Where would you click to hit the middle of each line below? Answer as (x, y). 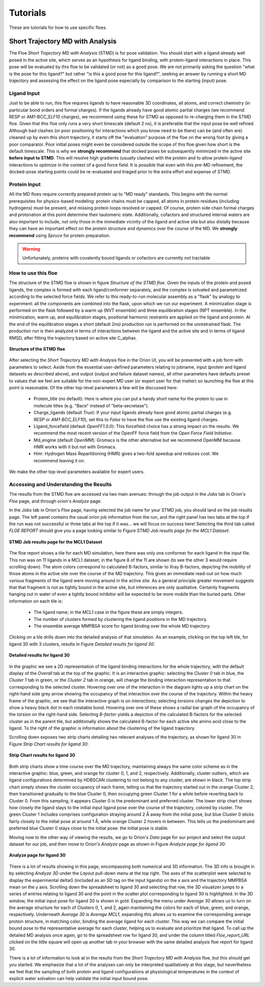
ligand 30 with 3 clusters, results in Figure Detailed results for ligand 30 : (82, 644)
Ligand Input (25, 93)
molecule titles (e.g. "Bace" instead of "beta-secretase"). (91, 405)
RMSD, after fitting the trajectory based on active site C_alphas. (73, 338)
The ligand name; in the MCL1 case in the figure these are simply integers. (108, 612)
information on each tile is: (36, 601)
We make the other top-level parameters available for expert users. (77, 472)
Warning (31, 249)
